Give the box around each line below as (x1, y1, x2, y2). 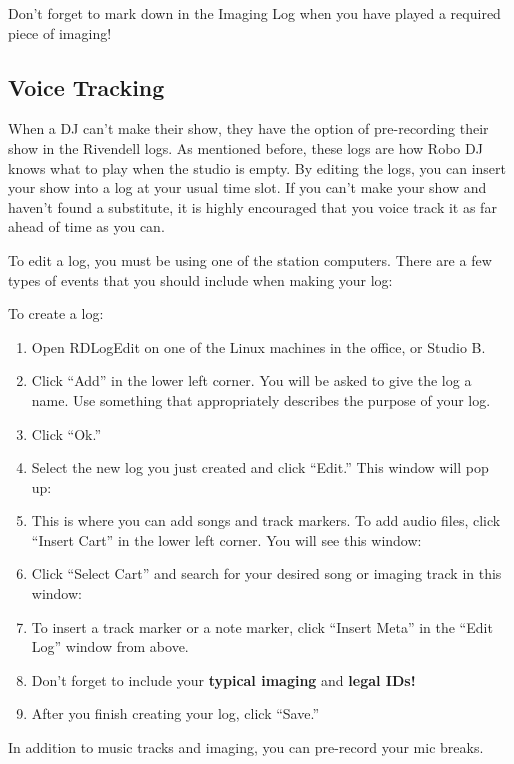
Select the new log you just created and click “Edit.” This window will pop (31, 457, 489, 478)
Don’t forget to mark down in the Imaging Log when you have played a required (8, 3, 501, 23)
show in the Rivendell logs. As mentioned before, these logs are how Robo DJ (8, 137, 483, 158)
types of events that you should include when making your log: (8, 269, 393, 290)
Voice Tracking (8, 71, 165, 102)
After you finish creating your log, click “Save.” (31, 703, 319, 724)
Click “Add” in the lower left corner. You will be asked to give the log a (31, 370, 472, 391)
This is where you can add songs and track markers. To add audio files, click (31, 510, 501, 531)
